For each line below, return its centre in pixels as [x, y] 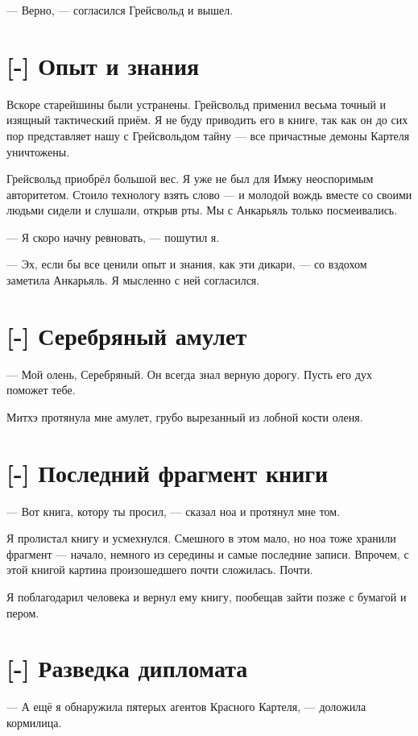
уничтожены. [38, 151]
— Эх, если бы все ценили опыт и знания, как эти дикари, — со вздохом [187, 264]
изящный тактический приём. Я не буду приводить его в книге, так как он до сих [207, 120]
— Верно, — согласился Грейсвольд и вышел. [120, 10]
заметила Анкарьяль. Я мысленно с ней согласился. [133, 280]
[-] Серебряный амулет [127, 335]
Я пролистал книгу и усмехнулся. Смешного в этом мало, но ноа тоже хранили [201, 538]
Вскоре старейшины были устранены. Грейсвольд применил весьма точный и [197, 104]
